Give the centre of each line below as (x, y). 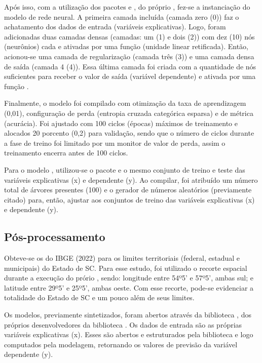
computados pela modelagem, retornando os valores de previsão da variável (121, 344)
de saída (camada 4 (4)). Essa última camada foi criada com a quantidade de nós (130, 66)
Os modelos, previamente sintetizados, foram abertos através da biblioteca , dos (128, 315)
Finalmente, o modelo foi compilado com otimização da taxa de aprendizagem (125, 103)
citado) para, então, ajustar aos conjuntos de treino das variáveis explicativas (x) (129, 199)
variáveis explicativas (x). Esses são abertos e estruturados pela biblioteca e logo (129, 334)
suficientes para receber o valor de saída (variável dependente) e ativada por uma (130, 76)
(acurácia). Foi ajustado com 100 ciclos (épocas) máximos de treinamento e (121, 123)
